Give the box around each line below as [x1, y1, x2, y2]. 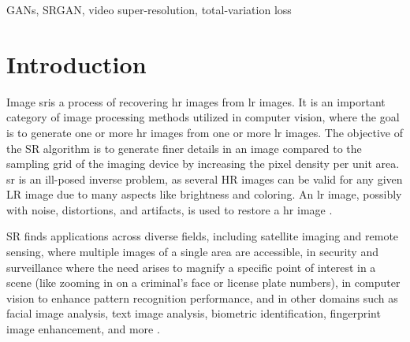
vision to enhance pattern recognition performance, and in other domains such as [6, 289, 398, 306]
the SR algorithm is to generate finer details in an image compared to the [6, 139, 362, 156]
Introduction [6, 47, 147, 80]
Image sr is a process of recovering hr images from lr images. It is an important [6, 93, 386, 110]
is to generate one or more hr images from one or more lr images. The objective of [6, 124, 403, 140]
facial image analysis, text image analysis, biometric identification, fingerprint [6, 305, 381, 322]
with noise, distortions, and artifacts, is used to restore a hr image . [6, 201, 333, 217]
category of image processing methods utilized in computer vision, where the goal [6, 109, 400, 125]
